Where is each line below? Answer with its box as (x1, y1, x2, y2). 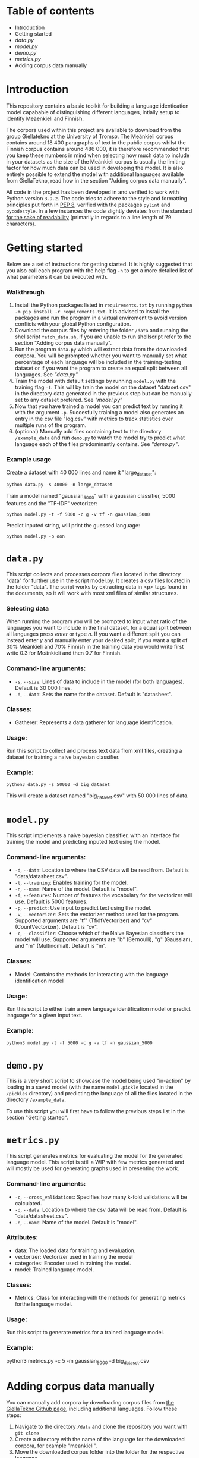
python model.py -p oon (6, 533, 65, 539)
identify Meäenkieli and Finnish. (6, 115, 84, 122)
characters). (6, 220, 36, 227)
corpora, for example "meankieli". (14, 1442, 97, 1449)
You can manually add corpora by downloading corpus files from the (6, 1399, 174, 1406)
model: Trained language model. (14, 1265, 94, 1273)
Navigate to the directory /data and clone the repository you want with (14, 1423, 188, 1431)
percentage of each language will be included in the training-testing (14, 359, 181, 366)
